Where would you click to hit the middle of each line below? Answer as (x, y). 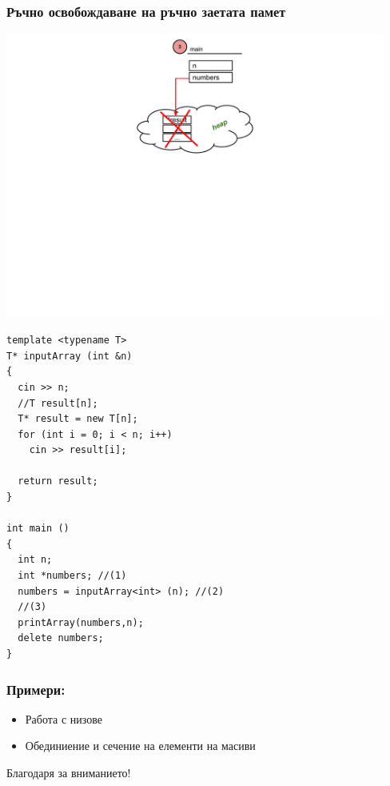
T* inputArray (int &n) (70, 356)
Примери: (36, 689)
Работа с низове (64, 718)
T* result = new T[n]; (78, 419)
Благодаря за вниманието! (69, 773)
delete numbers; (61, 638)
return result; (58, 481)
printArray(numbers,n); (81, 622)
